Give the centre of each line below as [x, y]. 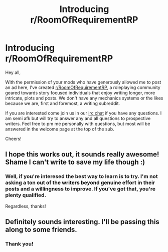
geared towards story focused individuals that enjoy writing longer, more [80, 92]
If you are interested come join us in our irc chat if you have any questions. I [83, 113]
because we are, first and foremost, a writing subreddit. [63, 103]
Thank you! [19, 243]
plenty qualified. [26, 195]
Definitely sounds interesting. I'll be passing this [82, 222]
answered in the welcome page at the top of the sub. [60, 129]
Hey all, [13, 72]
